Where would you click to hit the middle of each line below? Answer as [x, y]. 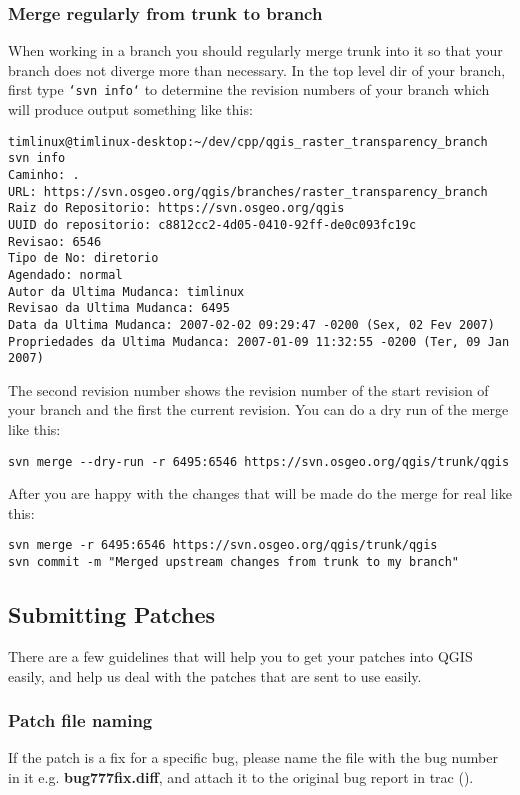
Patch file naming [80, 720]
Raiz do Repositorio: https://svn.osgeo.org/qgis [176, 208]
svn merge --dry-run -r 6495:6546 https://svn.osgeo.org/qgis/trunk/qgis [259, 461]
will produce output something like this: [130, 109]
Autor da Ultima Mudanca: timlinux [126, 291]
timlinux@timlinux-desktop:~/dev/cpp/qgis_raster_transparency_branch [248, 141]
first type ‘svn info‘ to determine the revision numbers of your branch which [249, 89]
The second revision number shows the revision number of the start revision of [248, 389]
